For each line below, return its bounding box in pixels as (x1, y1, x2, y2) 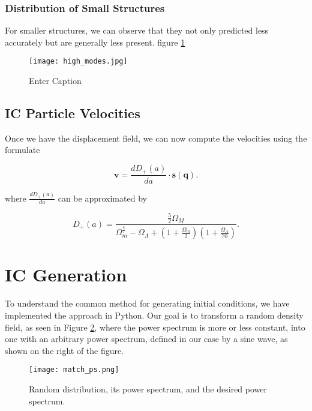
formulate (5, 143, 40, 156)
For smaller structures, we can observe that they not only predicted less (5, 24, 269, 37)
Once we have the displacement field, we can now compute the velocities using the (5, 131, 307, 144)
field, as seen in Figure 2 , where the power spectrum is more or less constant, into (5, 320, 305, 333)
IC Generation (5, 262, 127, 287)
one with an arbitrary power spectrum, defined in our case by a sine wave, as (5, 332, 288, 345)
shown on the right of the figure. (5, 344, 124, 356)
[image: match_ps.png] (29, 365, 119, 374)
